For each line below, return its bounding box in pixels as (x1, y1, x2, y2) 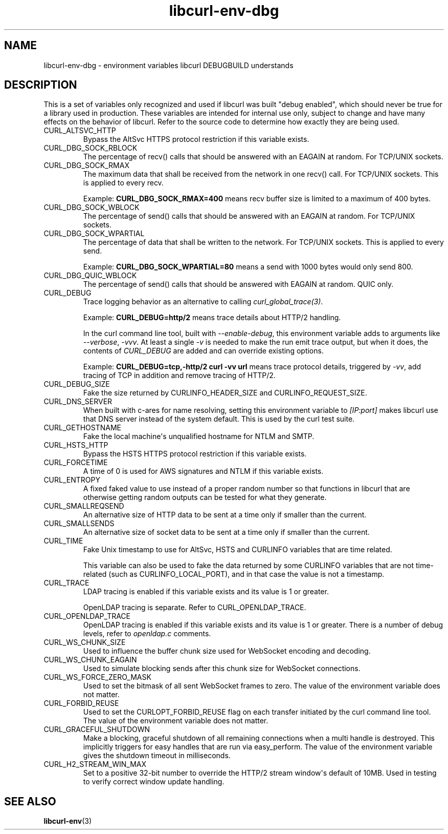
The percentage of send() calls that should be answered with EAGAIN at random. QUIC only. (83, 280, 394, 289)
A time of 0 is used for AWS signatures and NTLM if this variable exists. (83, 467, 324, 476)
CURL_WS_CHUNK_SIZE (43, 638, 126, 647)
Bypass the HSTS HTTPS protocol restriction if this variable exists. (83, 449, 307, 458)
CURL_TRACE (43, 578, 89, 588)
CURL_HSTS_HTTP (43, 441, 108, 450)
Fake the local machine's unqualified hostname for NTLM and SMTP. (83, 432, 315, 441)
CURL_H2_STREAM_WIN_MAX (43, 760, 147, 769)
